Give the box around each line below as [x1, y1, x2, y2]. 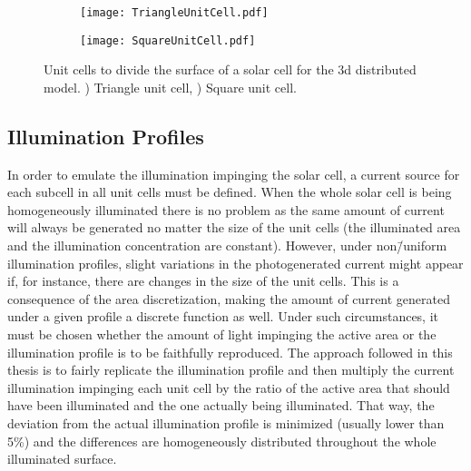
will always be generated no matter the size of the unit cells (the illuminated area [7, 218, 461, 237]
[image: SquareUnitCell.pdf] [80, 34, 256, 47]
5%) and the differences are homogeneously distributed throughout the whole [7, 431, 437, 450]
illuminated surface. [7, 449, 117, 468]
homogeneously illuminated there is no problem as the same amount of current [7, 200, 445, 219]
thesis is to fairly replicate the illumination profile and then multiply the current [7, 360, 455, 379]
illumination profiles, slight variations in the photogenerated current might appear [7, 253, 464, 272]
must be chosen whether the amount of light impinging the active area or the [7, 325, 437, 344]
